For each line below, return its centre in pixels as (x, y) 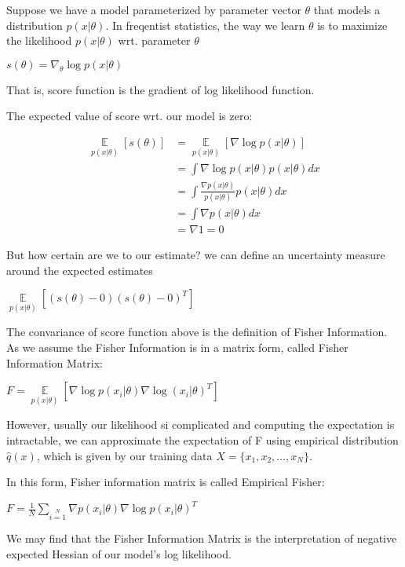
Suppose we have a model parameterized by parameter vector (154, 9)
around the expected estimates (80, 270)
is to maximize (352, 25)
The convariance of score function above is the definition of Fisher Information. (197, 332)
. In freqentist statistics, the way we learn (205, 25)
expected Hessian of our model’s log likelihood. (119, 553)
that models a (347, 9)
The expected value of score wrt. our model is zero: (130, 116)
